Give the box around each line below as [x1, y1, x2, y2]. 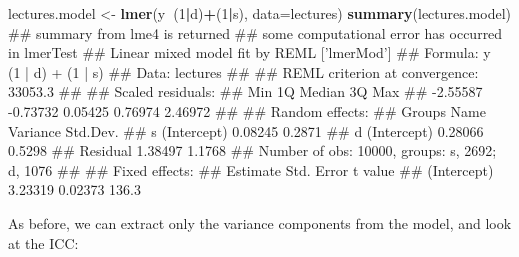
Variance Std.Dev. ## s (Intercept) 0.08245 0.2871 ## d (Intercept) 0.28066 [8, 120, 484, 141]
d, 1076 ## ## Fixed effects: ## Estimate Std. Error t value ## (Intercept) [8, 159, 494, 180]
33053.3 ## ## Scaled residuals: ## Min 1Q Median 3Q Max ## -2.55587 [8, 81, 483, 102]
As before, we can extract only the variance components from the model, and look [8, 212, 512, 233]
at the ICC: [8, 232, 79, 253]
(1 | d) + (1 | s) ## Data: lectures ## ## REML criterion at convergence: [8, 61, 479, 82]
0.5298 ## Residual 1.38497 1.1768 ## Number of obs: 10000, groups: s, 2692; [8, 140, 497, 161]
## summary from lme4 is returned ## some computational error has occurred [8, 22, 503, 43]
